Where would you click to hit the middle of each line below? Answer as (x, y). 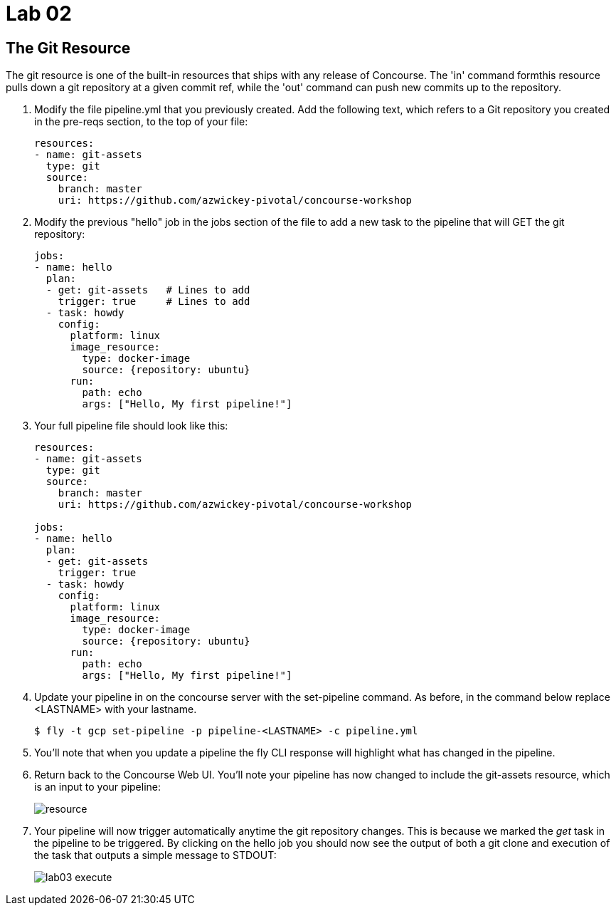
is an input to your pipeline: (98, 787)
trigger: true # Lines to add (154, 302)
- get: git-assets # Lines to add (148, 290)
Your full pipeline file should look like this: (131, 426)
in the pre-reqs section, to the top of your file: (141, 122)
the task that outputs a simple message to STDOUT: (155, 855)
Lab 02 (39, 14)
